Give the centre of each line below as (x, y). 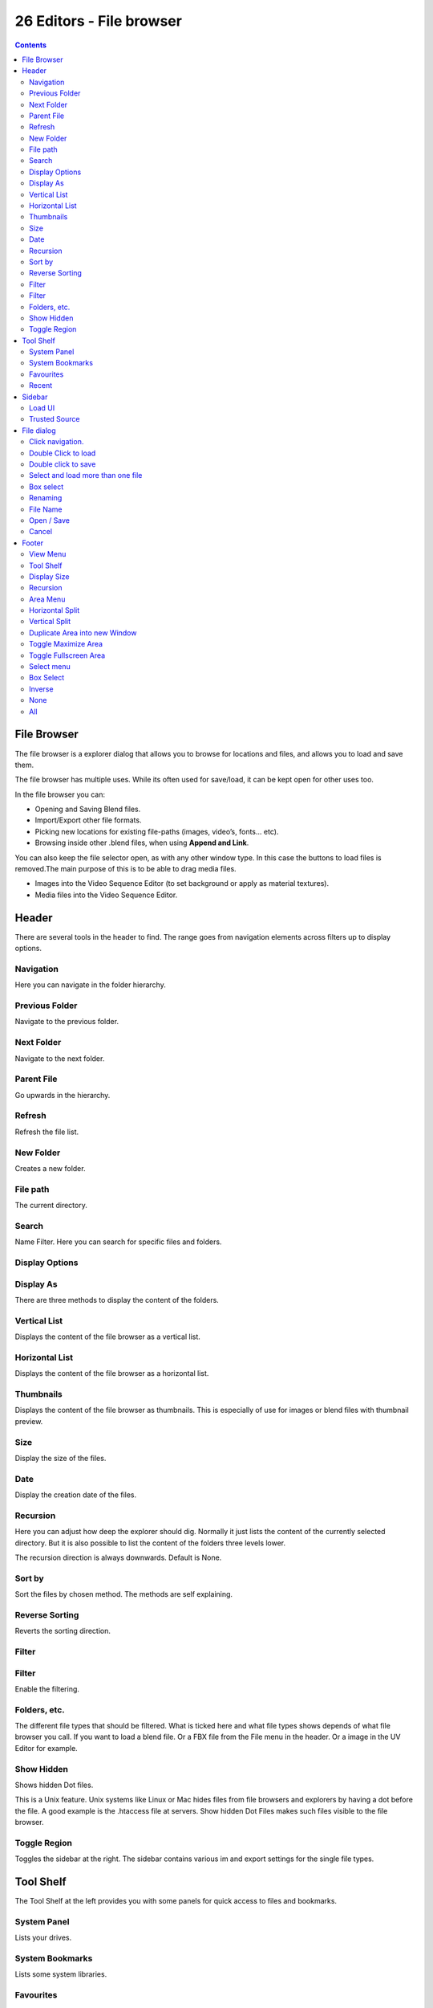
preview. (29, 1421)
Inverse (41, 689)
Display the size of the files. (61, 1458)
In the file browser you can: (60, 794)
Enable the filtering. (47, 1689)
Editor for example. (46, 1748)
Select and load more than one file (86, 475)
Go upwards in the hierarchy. (63, 1095)
